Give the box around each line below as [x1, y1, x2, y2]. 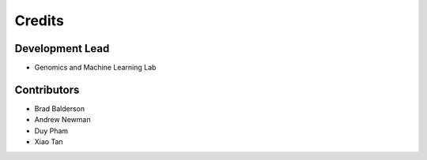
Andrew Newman [34, 115, 91, 125]
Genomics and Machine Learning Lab [34, 63, 157, 73]
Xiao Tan [34, 137, 63, 147]
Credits [14, 12, 65, 29]
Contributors [14, 83, 80, 96]
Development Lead [14, 42, 110, 55]
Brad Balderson [34, 103, 85, 113]
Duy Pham [34, 126, 69, 136]
